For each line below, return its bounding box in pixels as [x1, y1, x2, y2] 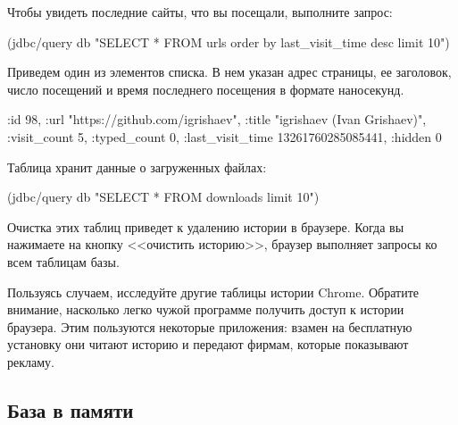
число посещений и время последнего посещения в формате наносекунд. [7, 79, 404, 98]
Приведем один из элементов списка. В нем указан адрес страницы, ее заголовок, [7, 62, 452, 81]
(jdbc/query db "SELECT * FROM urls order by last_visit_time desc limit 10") [7, 32, 450, 51]
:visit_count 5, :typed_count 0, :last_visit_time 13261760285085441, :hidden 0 [7, 127, 442, 146]
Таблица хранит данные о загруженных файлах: [7, 157, 267, 176]
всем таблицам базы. [7, 252, 120, 271]
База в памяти [7, 396, 134, 423]
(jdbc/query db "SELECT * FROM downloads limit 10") [7, 187, 320, 206]
